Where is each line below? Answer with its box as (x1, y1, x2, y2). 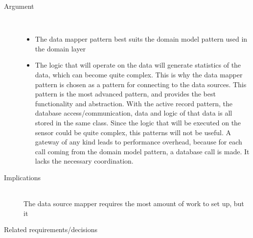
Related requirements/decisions (4, 224, 98, 235)
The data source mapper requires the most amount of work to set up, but (23, 198, 244, 209)
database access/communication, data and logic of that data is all (35, 108, 232, 118)
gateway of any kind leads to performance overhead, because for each (35, 137, 242, 147)
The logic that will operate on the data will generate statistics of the (35, 60, 241, 70)
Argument (4, 1, 34, 11)
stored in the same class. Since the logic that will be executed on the (35, 117, 241, 127)
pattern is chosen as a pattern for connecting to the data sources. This (35, 79, 247, 89)
